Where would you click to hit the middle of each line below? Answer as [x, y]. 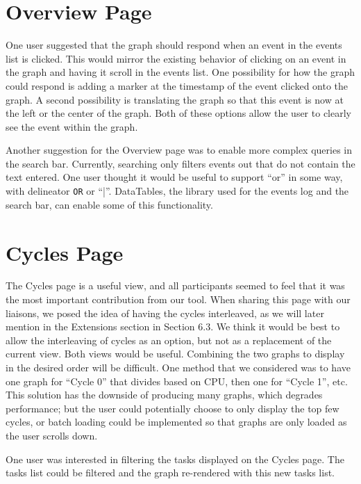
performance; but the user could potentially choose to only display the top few [173, 408]
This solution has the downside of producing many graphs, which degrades [164, 395]
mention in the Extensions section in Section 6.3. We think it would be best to [173, 326]
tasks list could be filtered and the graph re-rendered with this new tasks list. [170, 473]
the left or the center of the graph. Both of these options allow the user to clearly [178, 113]
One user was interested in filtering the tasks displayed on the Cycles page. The [175, 459]
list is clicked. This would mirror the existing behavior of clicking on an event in [176, 58]
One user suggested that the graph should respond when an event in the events [174, 45]
